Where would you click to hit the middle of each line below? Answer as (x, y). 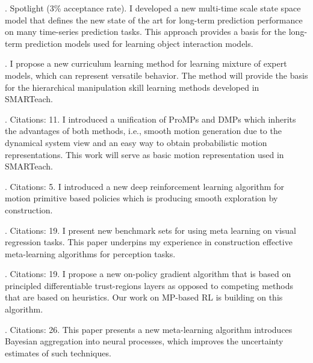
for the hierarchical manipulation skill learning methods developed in (132, 87)
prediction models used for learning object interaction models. (139, 43)
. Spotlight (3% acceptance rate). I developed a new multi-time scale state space (153, 8)
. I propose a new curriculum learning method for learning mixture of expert (146, 63)
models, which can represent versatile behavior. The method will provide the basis (156, 75)
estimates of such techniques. (58, 352)
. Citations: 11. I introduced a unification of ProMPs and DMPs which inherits (150, 119)
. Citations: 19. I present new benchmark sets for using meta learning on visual (150, 230)
